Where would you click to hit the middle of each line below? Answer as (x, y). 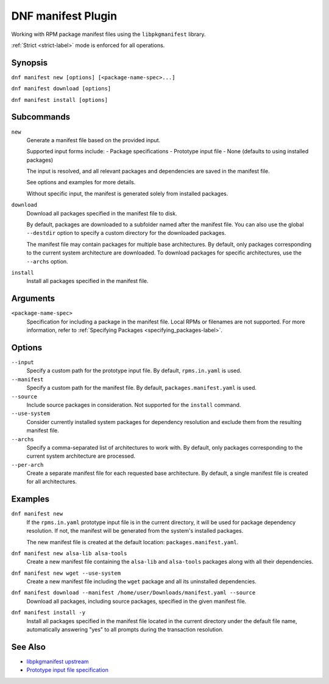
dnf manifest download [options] (61, 89)
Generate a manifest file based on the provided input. (94, 140)
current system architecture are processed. (81, 456)
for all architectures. (52, 481)
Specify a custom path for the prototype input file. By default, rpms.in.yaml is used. (134, 371)
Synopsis (30, 63)
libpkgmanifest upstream (58, 661)
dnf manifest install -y (48, 613)
